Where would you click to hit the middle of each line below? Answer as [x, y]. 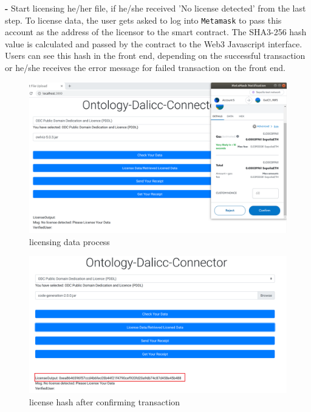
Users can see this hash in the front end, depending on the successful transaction [155, 56]
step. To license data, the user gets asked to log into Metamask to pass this [143, 20]
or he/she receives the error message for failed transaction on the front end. [145, 68]
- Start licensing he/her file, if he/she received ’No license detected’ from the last [155, 8]
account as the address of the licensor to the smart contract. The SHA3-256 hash [156, 32]
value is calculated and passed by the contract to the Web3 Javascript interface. [154, 43]
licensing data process [70, 241]
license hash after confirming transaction [105, 401]
